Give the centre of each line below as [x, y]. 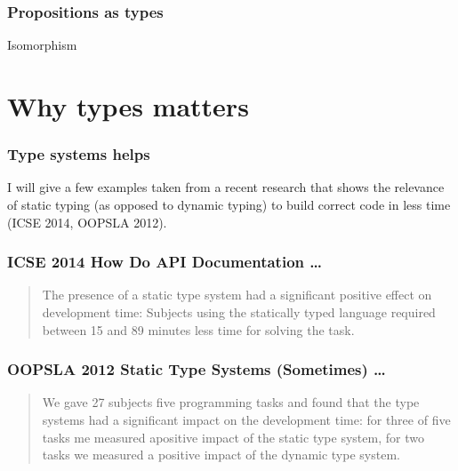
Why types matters [128, 106]
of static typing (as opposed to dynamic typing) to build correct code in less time [229, 204]
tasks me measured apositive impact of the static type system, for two [233, 437]
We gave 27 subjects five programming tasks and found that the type [231, 402]
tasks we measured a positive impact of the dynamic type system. [221, 455]
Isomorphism [42, 45]
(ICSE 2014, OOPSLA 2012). [87, 222]
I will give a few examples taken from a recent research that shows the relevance [226, 187]
